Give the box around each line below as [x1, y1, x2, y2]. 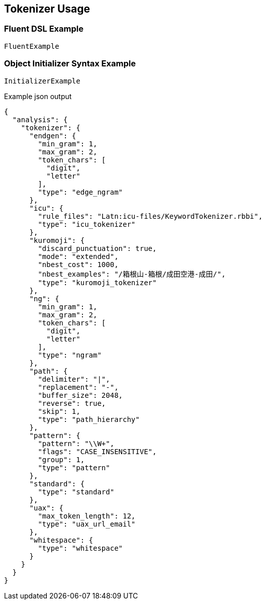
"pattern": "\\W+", [38, 439, 115, 448]
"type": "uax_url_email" [38, 520, 136, 528]
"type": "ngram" [38, 351, 102, 359]
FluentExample [4, 42, 59, 50]
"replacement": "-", [38, 383, 119, 391]
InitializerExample [4, 76, 80, 85]
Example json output [4, 92, 72, 101]
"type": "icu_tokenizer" [38, 220, 136, 228]
